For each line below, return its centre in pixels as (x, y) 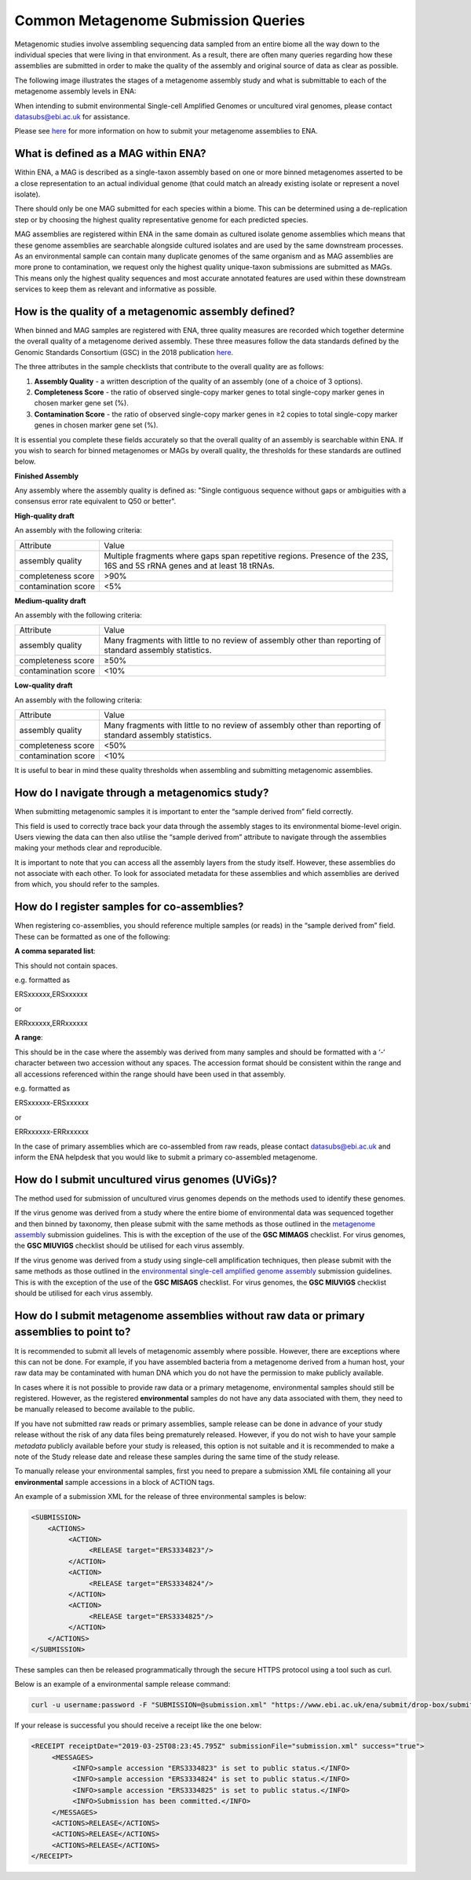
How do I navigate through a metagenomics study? (142, 793)
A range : (29, 1038)
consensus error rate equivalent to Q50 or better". (95, 501)
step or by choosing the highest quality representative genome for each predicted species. (162, 219)
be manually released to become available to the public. (105, 1409)
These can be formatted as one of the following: (92, 936)
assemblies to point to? (73, 1332)
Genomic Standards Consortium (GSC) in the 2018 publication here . (124, 352)
